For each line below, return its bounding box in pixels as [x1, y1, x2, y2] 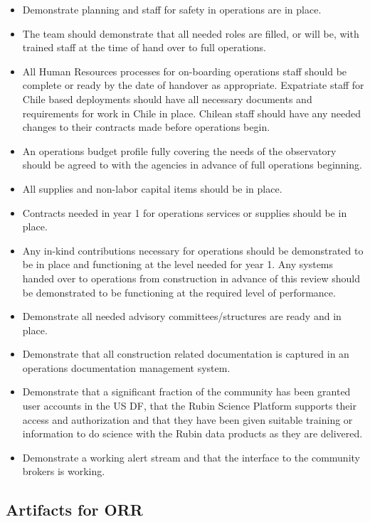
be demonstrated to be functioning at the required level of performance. [22, 284, 336, 299]
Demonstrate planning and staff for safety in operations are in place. [22, 2, 322, 16]
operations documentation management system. [22, 360, 231, 375]
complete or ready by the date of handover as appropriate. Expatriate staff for [22, 78, 364, 92]
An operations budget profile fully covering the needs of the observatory [22, 143, 337, 158]
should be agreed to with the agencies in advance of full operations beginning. [22, 157, 362, 172]
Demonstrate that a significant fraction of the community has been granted [22, 384, 351, 399]
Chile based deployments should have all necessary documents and [22, 91, 312, 106]
